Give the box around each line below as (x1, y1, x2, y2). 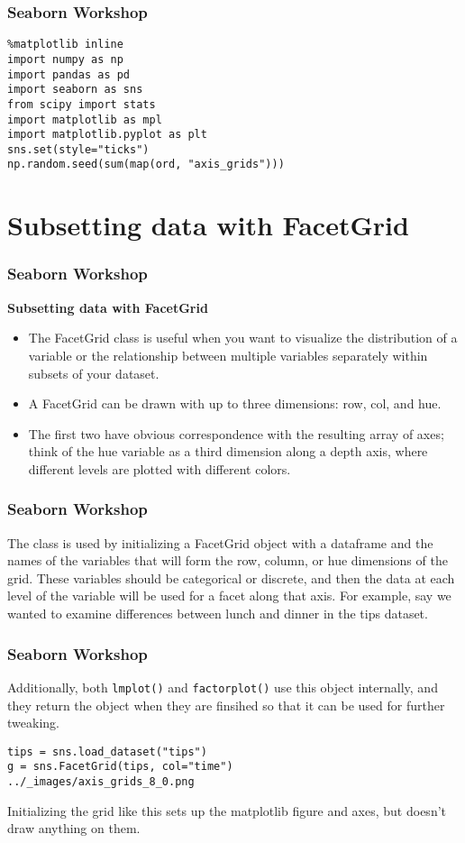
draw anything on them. (7, 819, 141, 838)
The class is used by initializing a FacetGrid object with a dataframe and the (7, 533, 433, 552)
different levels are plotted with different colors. (28, 459, 291, 478)
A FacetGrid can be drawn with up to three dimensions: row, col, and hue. (28, 394, 442, 413)
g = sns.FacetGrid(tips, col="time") (7, 760, 233, 774)
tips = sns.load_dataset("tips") (7, 745, 207, 758)
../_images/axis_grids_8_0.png (7, 775, 195, 789)
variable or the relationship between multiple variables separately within (28, 345, 428, 364)
